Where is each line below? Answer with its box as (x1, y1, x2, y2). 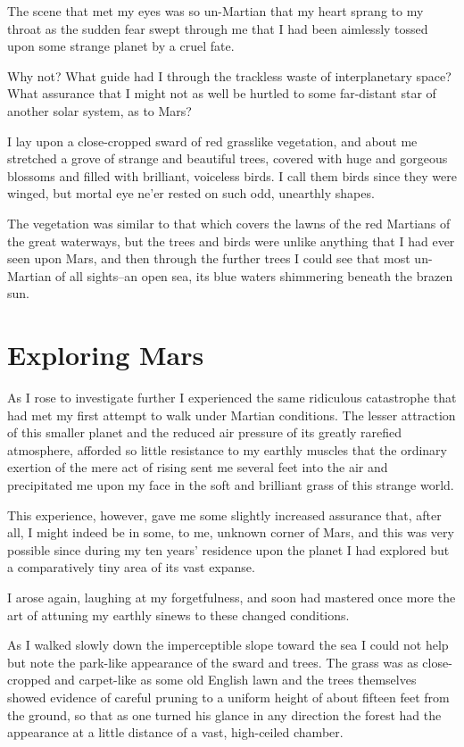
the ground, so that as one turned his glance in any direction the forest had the (7, 705, 442, 724)
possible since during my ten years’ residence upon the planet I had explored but (7, 540, 450, 559)
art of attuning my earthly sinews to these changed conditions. (7, 605, 350, 624)
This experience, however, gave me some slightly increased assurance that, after (7, 505, 442, 524)
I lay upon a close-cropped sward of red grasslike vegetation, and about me (7, 131, 418, 150)
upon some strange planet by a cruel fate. (7, 37, 235, 55)
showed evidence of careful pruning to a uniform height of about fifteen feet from (7, 687, 450, 706)
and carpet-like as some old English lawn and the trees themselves (54, 670, 417, 689)
